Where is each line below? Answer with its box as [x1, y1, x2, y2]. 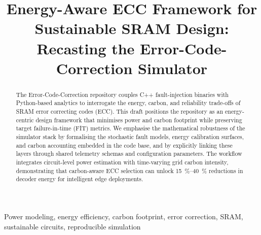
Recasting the [36, 38, 135, 58]
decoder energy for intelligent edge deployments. [16, 175, 143, 183]
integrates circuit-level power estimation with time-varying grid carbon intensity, [16, 157, 229, 166]
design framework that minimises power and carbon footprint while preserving [35, 115, 242, 124]
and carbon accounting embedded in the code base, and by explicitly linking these [16, 141, 233, 149]
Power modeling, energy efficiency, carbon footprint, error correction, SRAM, [4, 211, 243, 221]
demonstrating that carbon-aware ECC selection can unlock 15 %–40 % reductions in [16, 166, 243, 175]
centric [16, 115, 34, 124]
